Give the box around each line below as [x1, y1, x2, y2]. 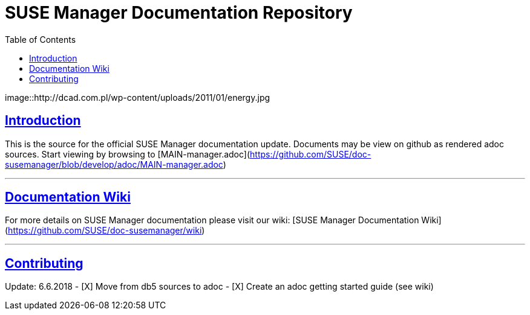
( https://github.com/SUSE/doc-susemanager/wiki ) [5, 225, 205, 236]
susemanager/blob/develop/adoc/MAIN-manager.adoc [5, 159, 223, 170]
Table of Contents [5, 34, 76, 45]
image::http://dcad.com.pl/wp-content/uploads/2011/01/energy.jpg [5, 92, 270, 103]
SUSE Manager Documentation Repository [5, 2, 353, 23]
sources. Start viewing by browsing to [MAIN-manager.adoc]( [5, 148, 250, 159]
